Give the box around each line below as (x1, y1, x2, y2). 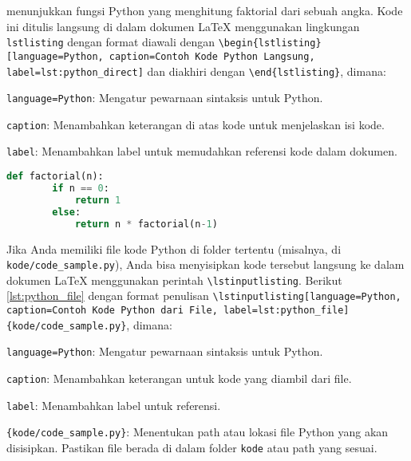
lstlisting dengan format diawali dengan (6, 33, 215, 50)
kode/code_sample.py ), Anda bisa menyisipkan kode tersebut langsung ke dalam (6, 256, 405, 273)
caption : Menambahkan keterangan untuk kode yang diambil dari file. (6, 370, 352, 387)
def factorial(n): (6, 171, 104, 183)
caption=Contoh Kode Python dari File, (6, 305, 218, 317)
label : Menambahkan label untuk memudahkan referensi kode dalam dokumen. (6, 143, 397, 160)
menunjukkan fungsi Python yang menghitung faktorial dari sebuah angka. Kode (6, 2, 403, 18)
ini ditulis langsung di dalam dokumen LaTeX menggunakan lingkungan (6, 18, 360, 34)
